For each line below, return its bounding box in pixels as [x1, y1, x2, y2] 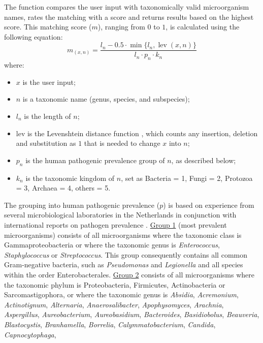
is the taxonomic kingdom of [25, 172, 115, 183]
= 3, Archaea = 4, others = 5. [16, 182, 111, 193]
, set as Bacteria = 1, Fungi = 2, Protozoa [121, 172, 253, 183]
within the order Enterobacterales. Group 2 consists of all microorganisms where [4, 269, 255, 279]
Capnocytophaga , [4, 329, 56, 339]
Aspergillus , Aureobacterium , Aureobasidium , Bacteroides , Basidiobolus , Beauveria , [4, 309, 259, 320]
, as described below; [171, 154, 236, 165]
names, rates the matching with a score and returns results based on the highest [4, 11, 254, 22]
